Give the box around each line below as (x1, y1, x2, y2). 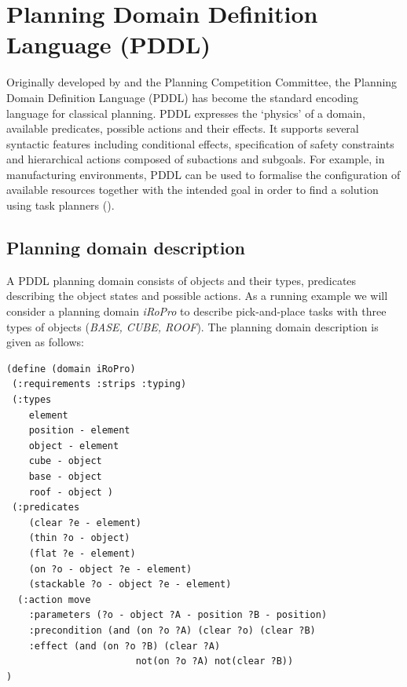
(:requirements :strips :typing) (12, 378, 187, 390)
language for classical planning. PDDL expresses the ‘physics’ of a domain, (6, 104, 365, 121)
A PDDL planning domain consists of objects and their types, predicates (6, 272, 357, 288)
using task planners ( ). (6, 197, 115, 214)
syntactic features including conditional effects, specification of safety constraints (6, 135, 394, 152)
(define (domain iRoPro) (6, 363, 136, 375)
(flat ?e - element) (28, 547, 136, 559)
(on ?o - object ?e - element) (28, 563, 192, 575)
